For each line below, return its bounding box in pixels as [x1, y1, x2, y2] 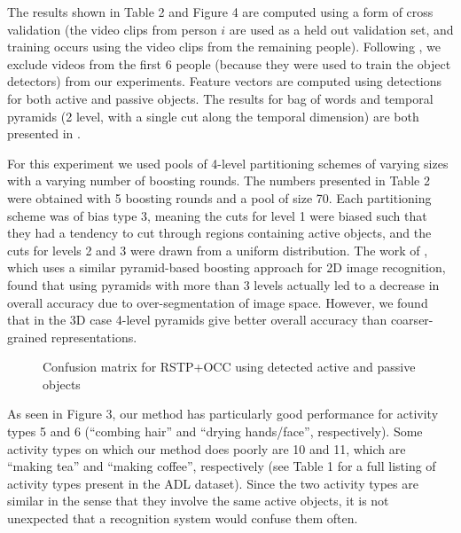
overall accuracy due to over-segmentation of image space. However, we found [7, 293, 428, 311]
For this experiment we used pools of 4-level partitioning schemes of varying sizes [7, 153, 449, 172]
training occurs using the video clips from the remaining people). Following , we [7, 37, 441, 56]
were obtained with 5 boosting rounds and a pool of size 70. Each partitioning [7, 188, 432, 207]
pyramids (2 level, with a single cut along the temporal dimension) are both [7, 106, 419, 125]
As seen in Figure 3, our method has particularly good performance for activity [7, 404, 439, 423]
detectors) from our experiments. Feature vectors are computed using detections [7, 72, 442, 90]
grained [7, 327, 48, 346]
